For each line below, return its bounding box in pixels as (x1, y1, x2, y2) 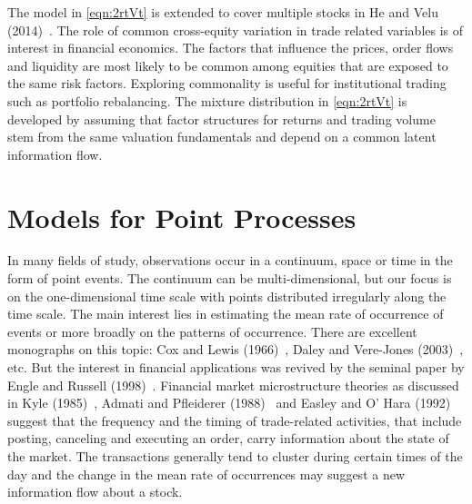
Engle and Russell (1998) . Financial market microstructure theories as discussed (7, 375, 459, 394)
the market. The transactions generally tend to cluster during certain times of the (7, 447, 463, 465)
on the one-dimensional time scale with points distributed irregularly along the (7, 286, 447, 305)
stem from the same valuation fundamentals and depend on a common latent (7, 127, 437, 146)
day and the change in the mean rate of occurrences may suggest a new (7, 464, 406, 483)
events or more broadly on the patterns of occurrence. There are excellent (7, 321, 417, 341)
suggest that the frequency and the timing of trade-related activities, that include (7, 410, 462, 430)
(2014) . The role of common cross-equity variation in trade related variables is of (7, 20, 464, 39)
